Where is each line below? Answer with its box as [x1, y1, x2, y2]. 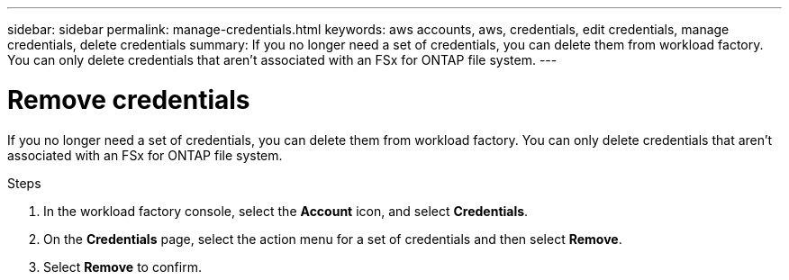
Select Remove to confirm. [43, 258, 202, 275]
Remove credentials [7, 84, 250, 115]
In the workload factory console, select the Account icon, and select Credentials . [43, 203, 529, 219]
